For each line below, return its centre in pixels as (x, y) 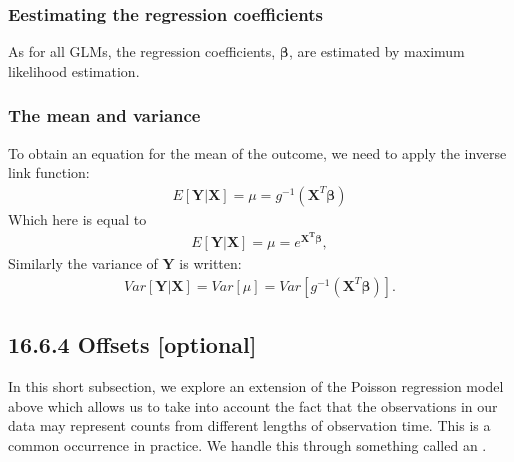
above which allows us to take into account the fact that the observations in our (253, 405)
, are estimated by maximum (376, 51)
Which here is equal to (77, 218)
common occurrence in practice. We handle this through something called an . (247, 444)
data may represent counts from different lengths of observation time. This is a (249, 425)
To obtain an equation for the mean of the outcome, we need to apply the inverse (257, 152)
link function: (49, 172)
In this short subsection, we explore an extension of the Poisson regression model (256, 385)
